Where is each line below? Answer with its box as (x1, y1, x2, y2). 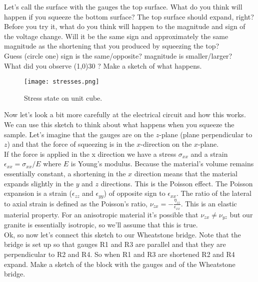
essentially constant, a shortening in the (4, 168, 126, 178)
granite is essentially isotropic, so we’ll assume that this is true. (4, 219, 198, 230)
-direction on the (140, 139, 192, 149)
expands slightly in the (4, 178, 74, 188)
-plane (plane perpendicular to (159, 129, 252, 139)
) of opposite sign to (103, 188, 165, 198)
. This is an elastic (180, 198, 237, 208)
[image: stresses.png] (24, 78, 99, 86)
